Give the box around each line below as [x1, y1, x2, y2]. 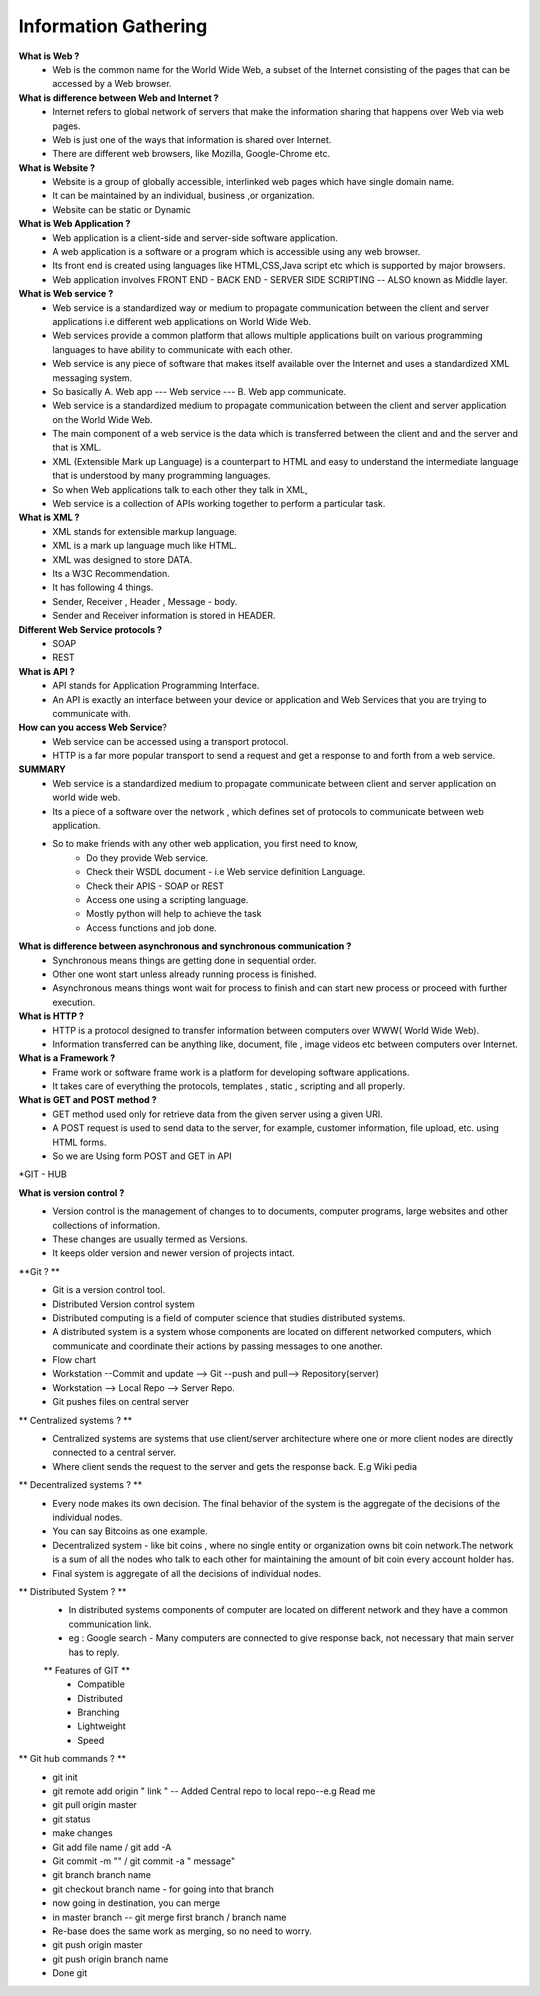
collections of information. [52, 1219, 160, 1231]
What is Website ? [18, 161, 95, 174]
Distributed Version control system [52, 1298, 195, 1310]
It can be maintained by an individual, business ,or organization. [52, 190, 315, 202]
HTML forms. [52, 1136, 107, 1148]
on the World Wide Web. [52, 413, 154, 425]
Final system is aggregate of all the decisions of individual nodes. [52, 1567, 322, 1579]
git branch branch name [52, 1869, 152, 1881]
